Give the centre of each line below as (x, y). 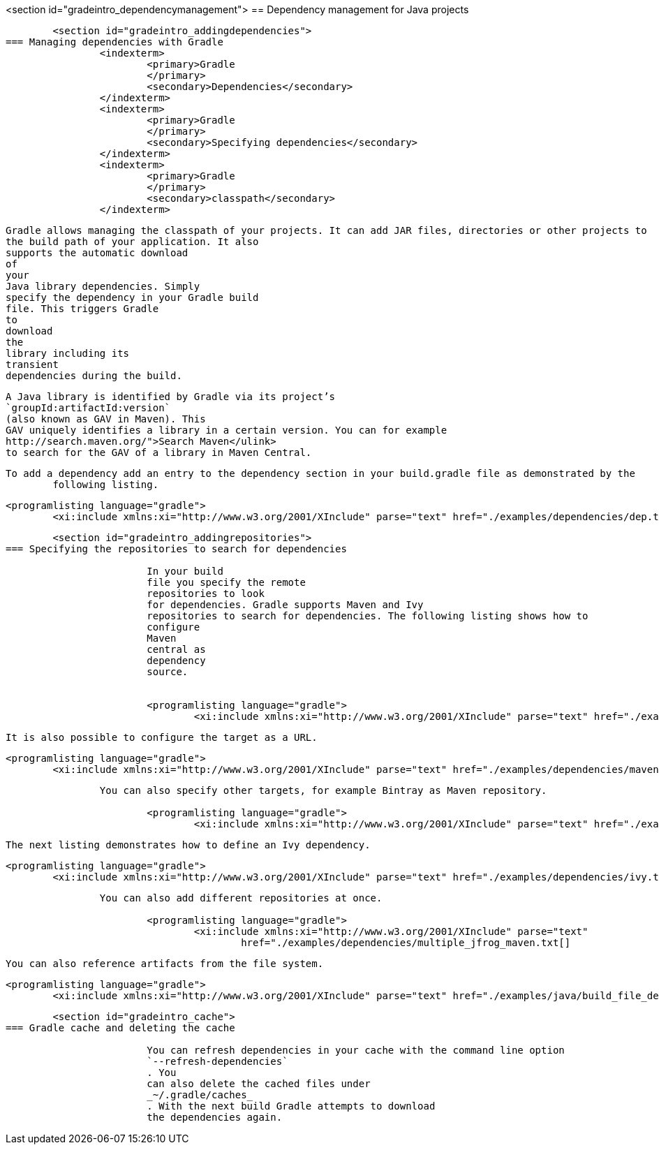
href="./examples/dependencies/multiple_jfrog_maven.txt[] (406, 943)
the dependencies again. (215, 1117)
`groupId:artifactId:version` (88, 408)
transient (32, 364)
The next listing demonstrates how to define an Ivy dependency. (188, 845)
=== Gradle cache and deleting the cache (120, 1028)
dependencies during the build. (94, 376)
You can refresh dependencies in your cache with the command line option (356, 1050)
